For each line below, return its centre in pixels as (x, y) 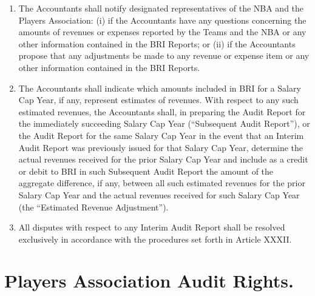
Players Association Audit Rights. (149, 281)
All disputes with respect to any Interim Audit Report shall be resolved (152, 227)
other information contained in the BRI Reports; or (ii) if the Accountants (157, 43)
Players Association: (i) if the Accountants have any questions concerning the (162, 20)
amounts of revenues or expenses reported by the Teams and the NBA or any (162, 32)
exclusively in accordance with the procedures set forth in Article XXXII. (155, 239)
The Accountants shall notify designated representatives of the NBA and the (161, 8)
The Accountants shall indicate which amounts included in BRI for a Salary (160, 88)
